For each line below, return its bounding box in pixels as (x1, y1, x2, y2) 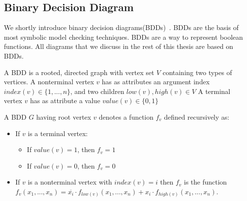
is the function (184, 177, 227, 187)
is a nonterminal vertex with (28, 177, 112, 187)
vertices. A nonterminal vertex (4, 77, 94, 87)
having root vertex (36, 111, 91, 122)
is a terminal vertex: (28, 128, 88, 138)
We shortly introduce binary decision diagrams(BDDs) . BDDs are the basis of (4, 22, 239, 32)
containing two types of (163, 67, 232, 77)
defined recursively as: (164, 111, 230, 122)
